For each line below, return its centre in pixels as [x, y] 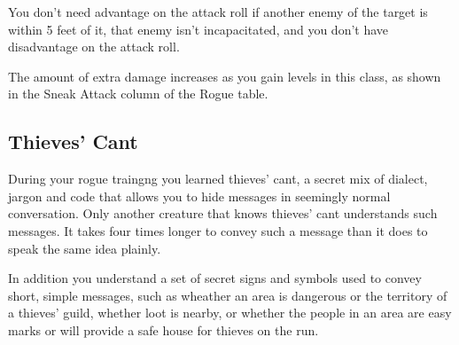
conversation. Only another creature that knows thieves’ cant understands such [223, 213]
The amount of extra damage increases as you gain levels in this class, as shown [225, 76]
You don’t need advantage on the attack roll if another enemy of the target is [218, 12]
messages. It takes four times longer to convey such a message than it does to [218, 230]
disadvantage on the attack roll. [94, 47]
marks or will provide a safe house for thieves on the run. [163, 329]
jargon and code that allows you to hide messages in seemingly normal [199, 196]
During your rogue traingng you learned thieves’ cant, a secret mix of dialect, [218, 179]
